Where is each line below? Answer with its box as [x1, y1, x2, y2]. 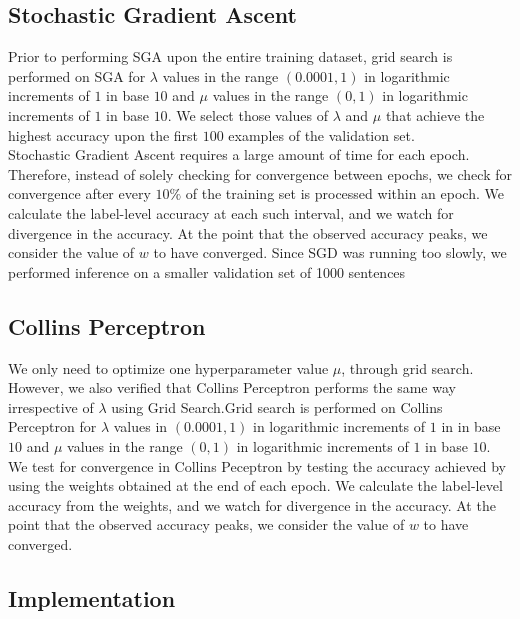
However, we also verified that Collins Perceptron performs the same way [8, 377, 456, 398]
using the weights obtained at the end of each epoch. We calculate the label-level [8, 475, 503, 496]
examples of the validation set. [228, 124, 415, 145]
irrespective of [8, 396, 94, 417]
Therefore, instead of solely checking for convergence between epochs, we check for [8, 163, 512, 184]
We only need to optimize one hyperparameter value [8, 357, 329, 378]
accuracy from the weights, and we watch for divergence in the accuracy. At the [8, 494, 496, 515]
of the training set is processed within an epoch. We [185, 183, 504, 204]
